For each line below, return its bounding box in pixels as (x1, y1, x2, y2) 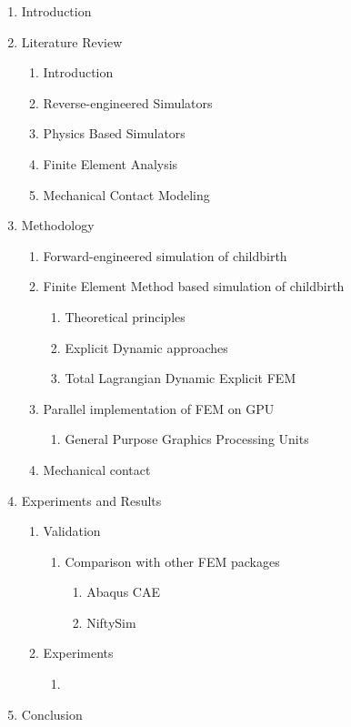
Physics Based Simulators (43, 124, 186, 143)
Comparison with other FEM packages (65, 551, 280, 570)
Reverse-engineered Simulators (43, 93, 213, 112)
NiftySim (86, 612, 136, 631)
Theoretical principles (65, 307, 186, 326)
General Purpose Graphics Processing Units (65, 429, 309, 449)
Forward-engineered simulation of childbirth (43, 246, 287, 265)
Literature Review (21, 32, 123, 51)
